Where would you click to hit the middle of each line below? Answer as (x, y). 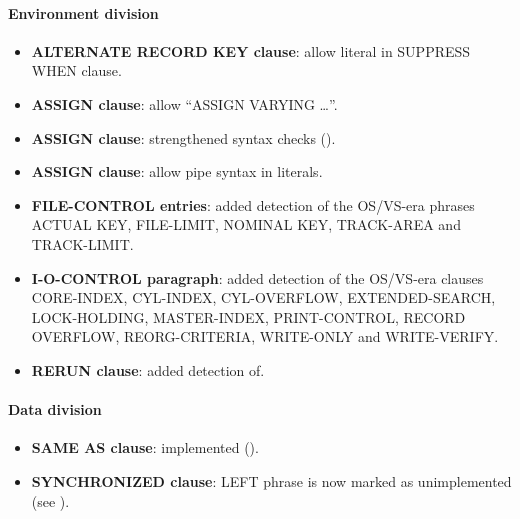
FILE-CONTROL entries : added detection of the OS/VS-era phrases (253, 204)
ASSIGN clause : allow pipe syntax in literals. (177, 171)
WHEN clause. (76, 70)
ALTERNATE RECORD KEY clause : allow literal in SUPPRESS (251, 50)
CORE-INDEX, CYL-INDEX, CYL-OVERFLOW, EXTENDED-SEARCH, (263, 297)
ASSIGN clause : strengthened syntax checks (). (183, 137)
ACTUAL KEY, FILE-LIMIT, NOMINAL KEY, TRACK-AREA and (246, 224)
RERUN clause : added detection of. (148, 369)
